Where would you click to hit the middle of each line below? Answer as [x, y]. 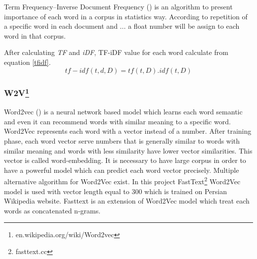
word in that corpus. [35, 35]
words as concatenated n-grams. [52, 210]
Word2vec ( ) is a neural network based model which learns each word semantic [123, 112]
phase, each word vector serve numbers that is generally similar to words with [122, 141]
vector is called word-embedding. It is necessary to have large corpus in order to [125, 160]
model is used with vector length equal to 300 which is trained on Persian [115, 191]
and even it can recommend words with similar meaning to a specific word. [117, 121]
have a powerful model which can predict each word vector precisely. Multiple [122, 170]
